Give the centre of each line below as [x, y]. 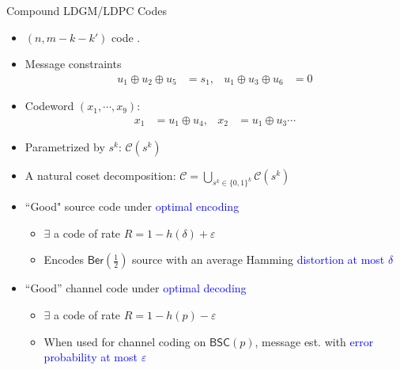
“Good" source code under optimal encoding [132, 206]
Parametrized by [65, 147]
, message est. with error [314, 341]
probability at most [91, 357]
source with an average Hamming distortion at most [258, 259]
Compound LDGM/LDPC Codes [87, 10]
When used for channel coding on [125, 341]
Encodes [64, 259]
